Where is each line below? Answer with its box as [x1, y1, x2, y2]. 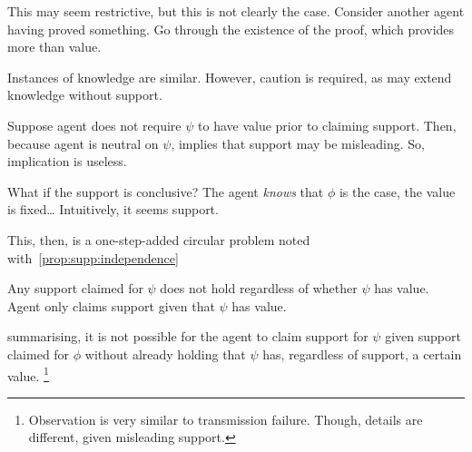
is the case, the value [339, 182, 456, 201]
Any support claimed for [7, 279, 143, 298]
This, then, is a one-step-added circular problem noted [7, 230, 310, 249]
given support [385, 327, 461, 346]
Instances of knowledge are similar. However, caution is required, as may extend [7, 67, 452, 86]
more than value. [7, 37, 102, 56]
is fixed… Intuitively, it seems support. [7, 200, 219, 219]
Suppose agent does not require [7, 115, 182, 134]
